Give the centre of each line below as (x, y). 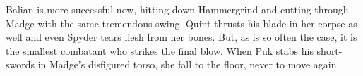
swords (20, 64)
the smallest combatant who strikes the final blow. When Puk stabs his (160, 50)
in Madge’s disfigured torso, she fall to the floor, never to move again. (189, 64)
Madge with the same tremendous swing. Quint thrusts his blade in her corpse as (181, 23)
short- (329, 50)
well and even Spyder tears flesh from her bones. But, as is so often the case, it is (181, 37)
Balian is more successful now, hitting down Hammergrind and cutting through (177, 9)
